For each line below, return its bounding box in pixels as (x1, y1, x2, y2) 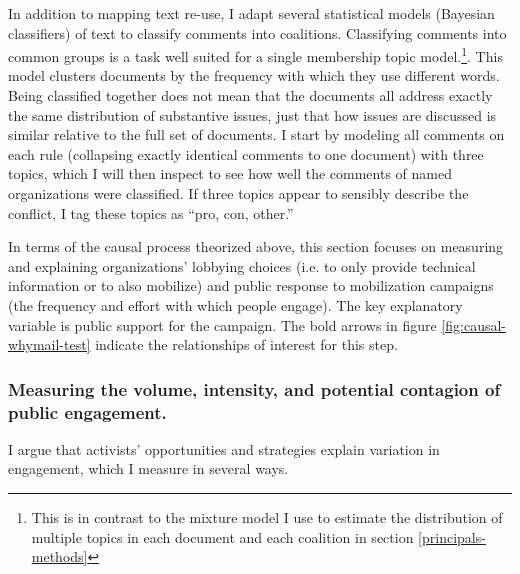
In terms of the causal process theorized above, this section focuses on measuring (8, 236, 504, 257)
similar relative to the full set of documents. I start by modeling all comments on (8, 124, 505, 145)
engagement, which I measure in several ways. (8, 458, 289, 479)
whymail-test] (8, 334, 91, 355)
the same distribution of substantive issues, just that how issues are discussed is (8, 104, 497, 125)
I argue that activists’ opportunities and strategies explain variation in (8, 438, 440, 459)
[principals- (418, 526, 486, 547)
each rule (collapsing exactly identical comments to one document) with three (8, 143, 484, 164)
